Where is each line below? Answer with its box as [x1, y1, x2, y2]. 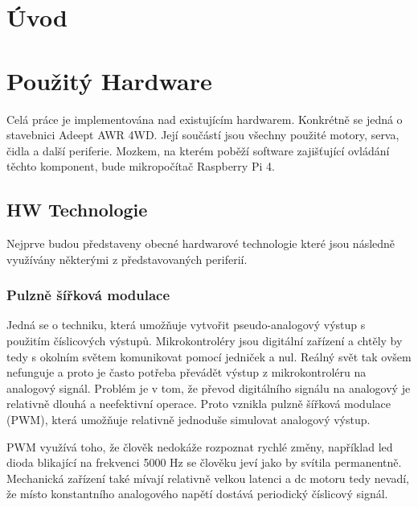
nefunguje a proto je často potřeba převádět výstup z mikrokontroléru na [6, 364, 367, 381]
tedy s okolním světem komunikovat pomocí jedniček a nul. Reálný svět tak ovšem [6, 348, 412, 365]
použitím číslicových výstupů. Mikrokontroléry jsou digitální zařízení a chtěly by [6, 332, 403, 349]
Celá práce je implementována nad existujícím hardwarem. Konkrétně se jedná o [6, 110, 403, 127]
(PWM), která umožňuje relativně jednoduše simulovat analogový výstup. [6, 411, 371, 428]
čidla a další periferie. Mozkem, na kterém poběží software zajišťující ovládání [6, 142, 390, 159]
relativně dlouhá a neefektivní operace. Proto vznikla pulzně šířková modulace [6, 395, 391, 412]
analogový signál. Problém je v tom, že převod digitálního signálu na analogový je [6, 379, 411, 396]
